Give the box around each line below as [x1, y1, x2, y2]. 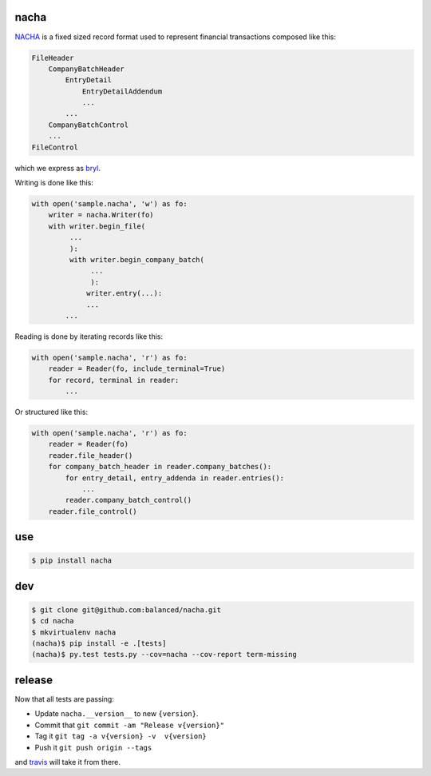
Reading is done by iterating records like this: [14, 332, 164, 341]
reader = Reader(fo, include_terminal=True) [48, 364, 226, 373]
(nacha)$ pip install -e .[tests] [31, 639, 167, 648]
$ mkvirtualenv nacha [31, 627, 117, 637]
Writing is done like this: [14, 178, 93, 187]
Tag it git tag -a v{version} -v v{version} [34, 731, 207, 741]
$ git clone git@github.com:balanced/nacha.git [31, 605, 221, 615]
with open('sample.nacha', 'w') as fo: [31, 199, 188, 208]
